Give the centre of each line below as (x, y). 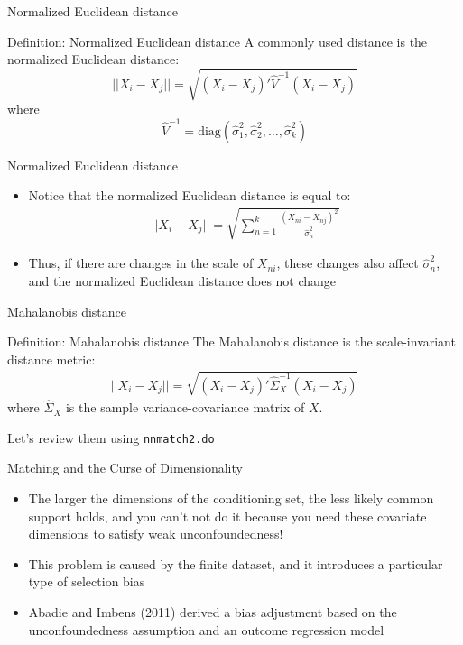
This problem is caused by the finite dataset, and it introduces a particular (236, 563)
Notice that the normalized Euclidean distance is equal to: (190, 195)
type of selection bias (87, 581)
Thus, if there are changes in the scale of (141, 263)
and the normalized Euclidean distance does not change (182, 281)
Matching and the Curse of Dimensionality (125, 468)
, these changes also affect (347, 263)
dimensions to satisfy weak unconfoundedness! (156, 534)
